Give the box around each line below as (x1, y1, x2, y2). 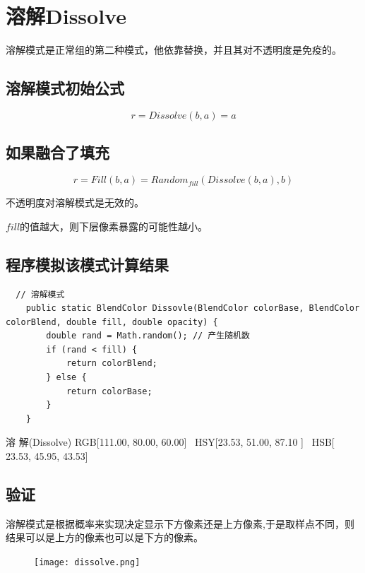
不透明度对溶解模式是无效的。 (6, 195, 144, 210)
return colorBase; (66, 386, 152, 396)
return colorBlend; (66, 358, 157, 369)
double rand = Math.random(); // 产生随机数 (46, 331, 250, 341)
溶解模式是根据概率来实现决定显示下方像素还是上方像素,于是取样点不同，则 (6, 516, 354, 531)
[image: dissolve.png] (34, 557, 140, 568)
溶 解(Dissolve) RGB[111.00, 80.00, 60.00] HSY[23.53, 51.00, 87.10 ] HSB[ (6, 435, 335, 449)
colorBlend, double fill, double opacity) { (6, 317, 218, 327)
